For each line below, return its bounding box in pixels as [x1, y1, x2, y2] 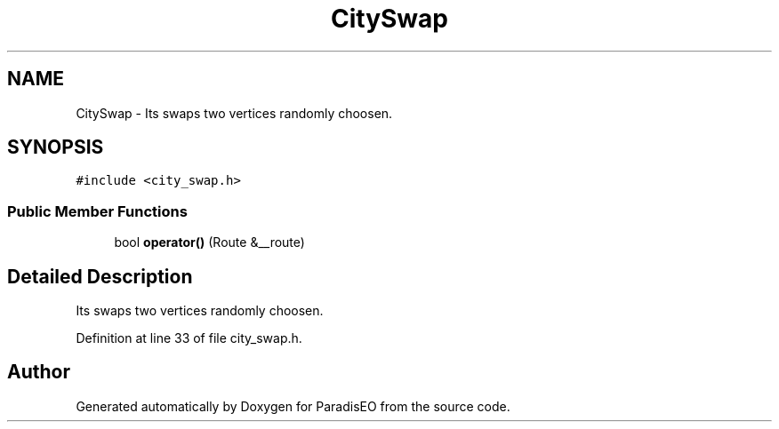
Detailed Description [7, 265, 193, 288]
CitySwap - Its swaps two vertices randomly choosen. [76, 105, 393, 121]
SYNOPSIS [7, 136, 104, 159]
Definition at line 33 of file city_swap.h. [76, 330, 302, 346]
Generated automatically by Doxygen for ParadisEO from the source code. [76, 398, 510, 414]
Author [7, 361, 70, 384]
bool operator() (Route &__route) [114, 234, 305, 250]
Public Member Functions [7, 202, 188, 220]
